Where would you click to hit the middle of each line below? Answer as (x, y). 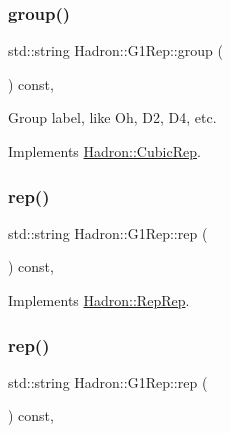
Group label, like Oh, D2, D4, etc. (112, 117)
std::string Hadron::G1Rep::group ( (115, 50)
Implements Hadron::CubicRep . (104, 151)
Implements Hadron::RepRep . (99, 300)
